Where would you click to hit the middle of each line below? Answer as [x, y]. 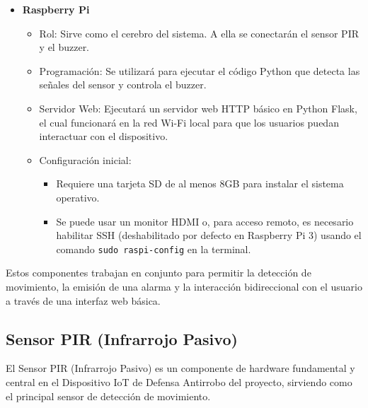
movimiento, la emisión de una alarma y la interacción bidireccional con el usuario [184, 286]
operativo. [78, 197]
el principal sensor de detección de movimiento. [108, 396]
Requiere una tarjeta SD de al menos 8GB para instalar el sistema [200, 183]
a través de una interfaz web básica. [83, 300]
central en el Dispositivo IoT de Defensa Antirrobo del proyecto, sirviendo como [179, 381]
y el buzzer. [64, 47]
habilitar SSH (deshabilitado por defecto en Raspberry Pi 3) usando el [209, 235]
